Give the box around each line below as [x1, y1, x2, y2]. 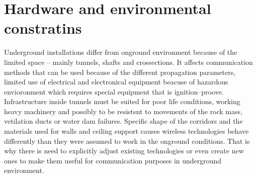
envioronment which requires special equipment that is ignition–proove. [4, 86, 224, 97]
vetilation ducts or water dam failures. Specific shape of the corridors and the [4, 116, 243, 126]
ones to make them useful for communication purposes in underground [4, 155, 222, 165]
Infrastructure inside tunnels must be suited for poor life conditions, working [4, 96, 240, 107]
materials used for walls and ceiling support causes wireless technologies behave [4, 126, 249, 136]
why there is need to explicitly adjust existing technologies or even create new [4, 145, 244, 156]
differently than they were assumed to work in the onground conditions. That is [4, 135, 250, 146]
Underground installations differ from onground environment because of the [4, 47, 237, 57]
